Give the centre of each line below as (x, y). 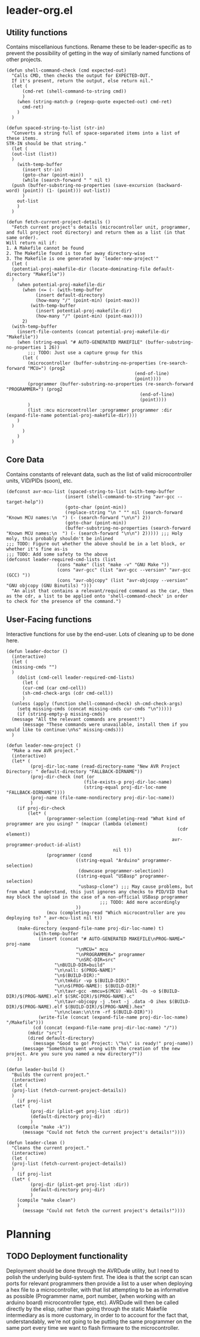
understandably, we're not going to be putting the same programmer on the (99, 1321)
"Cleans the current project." (50, 1148)
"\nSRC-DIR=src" (96, 959)
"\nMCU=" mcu (92, 949)
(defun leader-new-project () (44, 745)
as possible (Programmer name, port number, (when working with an (91, 1296)
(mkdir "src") (45, 1033)
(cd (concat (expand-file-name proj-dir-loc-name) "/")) (105, 1028)
